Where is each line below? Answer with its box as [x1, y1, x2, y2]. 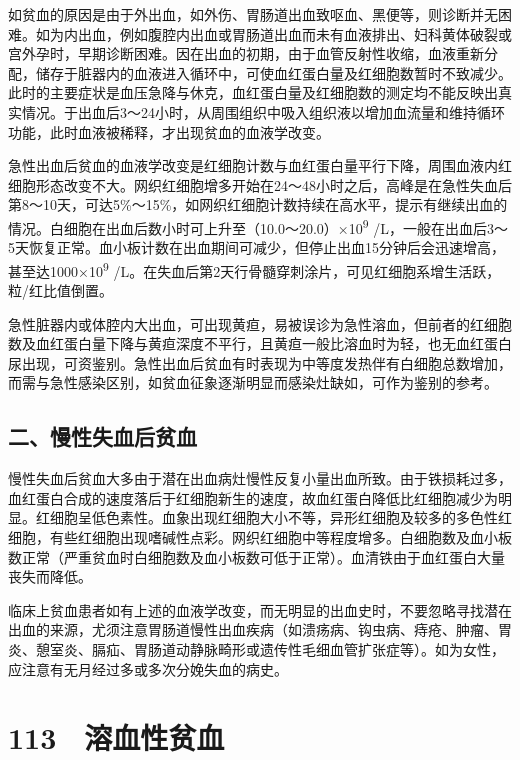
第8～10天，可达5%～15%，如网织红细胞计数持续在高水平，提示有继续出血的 [8, 194, 508, 215]
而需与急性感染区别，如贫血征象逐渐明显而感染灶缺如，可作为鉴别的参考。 [8, 372, 498, 393]
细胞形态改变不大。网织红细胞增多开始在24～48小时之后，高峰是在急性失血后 [8, 174, 512, 195]
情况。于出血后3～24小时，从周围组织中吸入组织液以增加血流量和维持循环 [21, 101, 505, 122]
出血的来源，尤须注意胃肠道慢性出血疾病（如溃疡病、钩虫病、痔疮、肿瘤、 [8, 619, 498, 640]
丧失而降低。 [8, 566, 92, 587]
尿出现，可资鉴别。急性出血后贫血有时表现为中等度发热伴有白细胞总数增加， [8, 352, 512, 373]
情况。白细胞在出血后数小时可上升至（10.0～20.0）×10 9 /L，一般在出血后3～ [8, 214, 508, 238]
